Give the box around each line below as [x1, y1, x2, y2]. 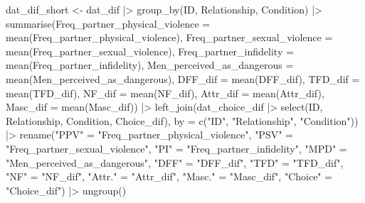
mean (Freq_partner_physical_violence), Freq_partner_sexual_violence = [6, 30, 333, 45]
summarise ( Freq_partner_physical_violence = [6, 16, 211, 31]
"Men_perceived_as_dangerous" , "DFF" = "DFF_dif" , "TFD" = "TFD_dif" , [6, 155, 344, 170]
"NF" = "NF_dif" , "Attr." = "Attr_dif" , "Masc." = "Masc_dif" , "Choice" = [6, 169, 333, 184]
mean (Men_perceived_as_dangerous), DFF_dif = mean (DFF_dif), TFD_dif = [6, 71, 360, 86]
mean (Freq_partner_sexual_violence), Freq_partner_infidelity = [6, 43, 294, 58]
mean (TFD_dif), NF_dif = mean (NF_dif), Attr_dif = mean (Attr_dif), [6, 85, 324, 100]
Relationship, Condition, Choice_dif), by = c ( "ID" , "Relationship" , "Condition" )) [6, 113, 359, 128]
